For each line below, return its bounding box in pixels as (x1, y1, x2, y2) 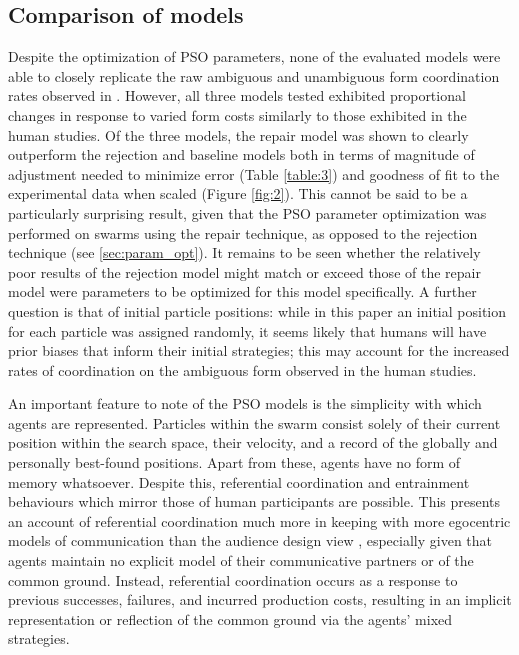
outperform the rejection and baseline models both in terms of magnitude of (8, 144, 475, 165)
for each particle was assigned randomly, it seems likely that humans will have (8, 320, 487, 341)
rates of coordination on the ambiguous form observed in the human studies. (8, 359, 477, 380)
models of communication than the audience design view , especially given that (8, 530, 493, 551)
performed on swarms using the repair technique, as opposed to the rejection (8, 222, 478, 243)
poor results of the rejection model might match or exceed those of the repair (8, 261, 481, 282)
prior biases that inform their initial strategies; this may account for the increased (8, 340, 510, 361)
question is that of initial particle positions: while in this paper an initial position (8, 300, 507, 321)
